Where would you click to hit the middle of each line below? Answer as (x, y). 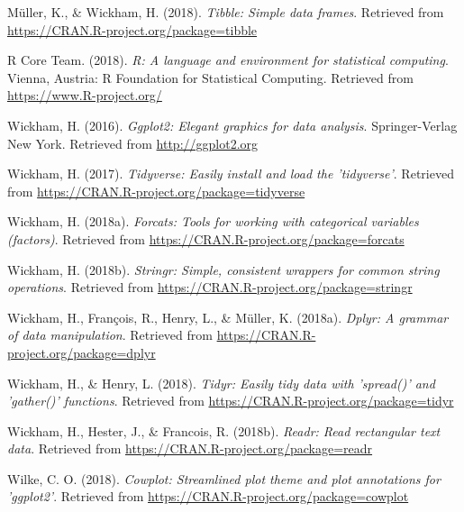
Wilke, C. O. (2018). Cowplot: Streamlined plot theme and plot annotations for (224, 478)
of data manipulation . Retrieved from (110, 335)
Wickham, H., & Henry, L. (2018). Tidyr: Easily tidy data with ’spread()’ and (221, 383)
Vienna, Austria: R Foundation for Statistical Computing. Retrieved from (210, 77)
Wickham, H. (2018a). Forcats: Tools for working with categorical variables (213, 221)
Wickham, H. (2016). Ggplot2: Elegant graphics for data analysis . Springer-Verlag (232, 125)
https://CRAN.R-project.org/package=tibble (132, 29)
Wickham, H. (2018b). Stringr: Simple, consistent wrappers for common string (223, 269)
